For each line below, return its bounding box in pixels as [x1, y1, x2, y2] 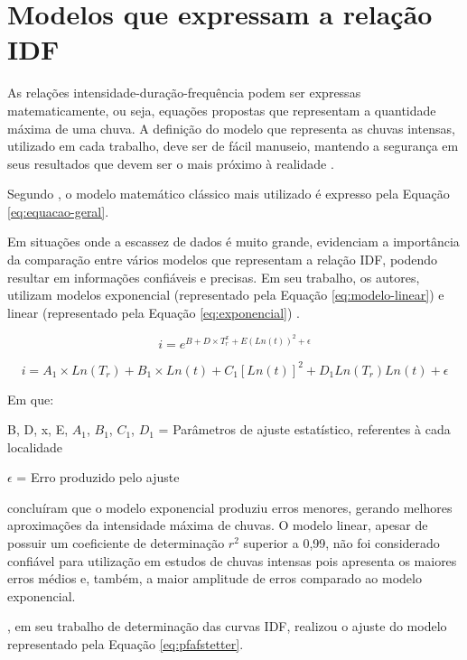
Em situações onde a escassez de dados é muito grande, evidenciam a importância [7, 232, 460, 251]
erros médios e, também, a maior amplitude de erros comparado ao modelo [7, 569, 422, 588]
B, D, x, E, [7, 420, 69, 439]
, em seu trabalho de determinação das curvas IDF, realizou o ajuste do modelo [7, 617, 447, 636]
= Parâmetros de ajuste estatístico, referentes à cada [158, 420, 451, 439]
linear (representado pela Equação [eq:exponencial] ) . [7, 302, 300, 321]
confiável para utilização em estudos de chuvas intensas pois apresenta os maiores [7, 551, 457, 570]
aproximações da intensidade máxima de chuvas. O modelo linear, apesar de [7, 516, 428, 535]
